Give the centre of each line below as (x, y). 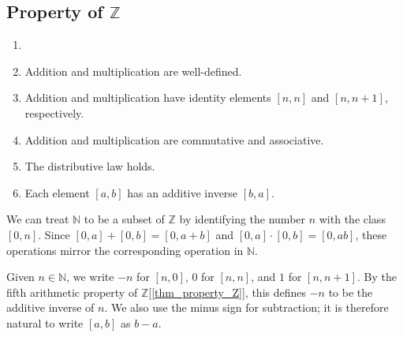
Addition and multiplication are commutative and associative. (174, 139)
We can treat (38, 219)
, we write (90, 277)
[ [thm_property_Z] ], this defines (227, 292)
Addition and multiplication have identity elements (148, 97)
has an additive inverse (183, 192)
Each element (57, 192)
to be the (351, 292)
